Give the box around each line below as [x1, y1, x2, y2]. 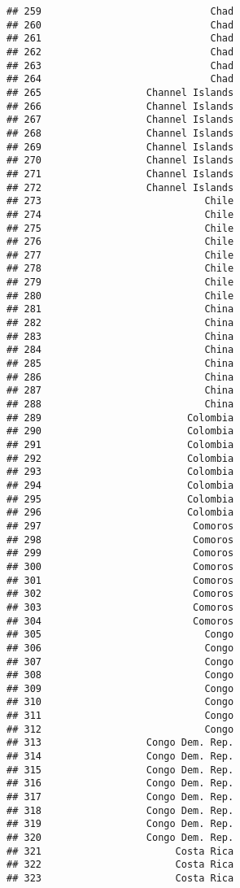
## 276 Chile [7, 236, 234, 248]
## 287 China [7, 385, 234, 397]
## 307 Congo [7, 655, 234, 668]
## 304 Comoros [7, 615, 234, 627]
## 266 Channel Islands [7, 100, 234, 112]
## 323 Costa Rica [7, 873, 234, 884]
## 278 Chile [7, 263, 234, 275]
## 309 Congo [7, 682, 234, 694]
